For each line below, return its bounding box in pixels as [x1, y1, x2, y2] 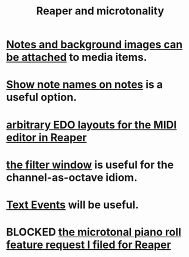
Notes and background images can [6, 38, 183, 51]
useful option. [6, 91, 78, 104]
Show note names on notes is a [6, 78, 163, 91]
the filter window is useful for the [6, 158, 174, 172]
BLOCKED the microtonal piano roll [6, 225, 182, 239]
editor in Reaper [6, 130, 87, 144]
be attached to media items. [6, 51, 147, 64]
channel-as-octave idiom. [6, 170, 138, 184]
